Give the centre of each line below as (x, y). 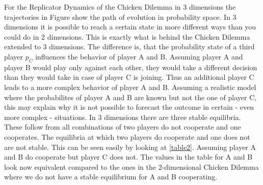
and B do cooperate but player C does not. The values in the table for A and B (128, 157)
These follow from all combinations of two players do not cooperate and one (123, 127)
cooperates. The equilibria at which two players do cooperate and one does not (127, 136)
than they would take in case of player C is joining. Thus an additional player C (129, 77)
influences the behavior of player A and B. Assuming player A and (139, 56)
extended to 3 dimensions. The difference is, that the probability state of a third (129, 47)
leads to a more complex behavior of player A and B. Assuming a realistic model (130, 87)
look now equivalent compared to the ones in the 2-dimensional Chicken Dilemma (131, 166)
